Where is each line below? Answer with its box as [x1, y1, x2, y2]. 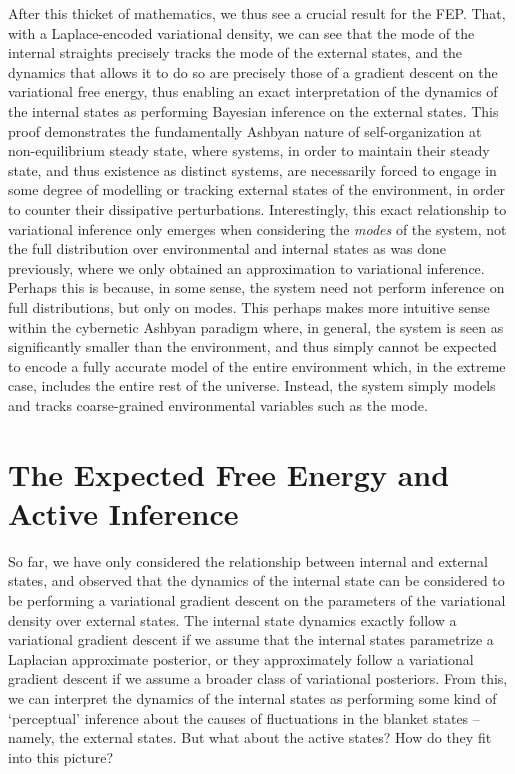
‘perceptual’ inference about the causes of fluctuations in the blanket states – [8, 707, 480, 728]
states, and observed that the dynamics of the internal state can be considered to [8, 570, 505, 591]
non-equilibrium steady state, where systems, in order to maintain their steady [8, 140, 490, 161]
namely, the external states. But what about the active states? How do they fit [8, 727, 492, 748]
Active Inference [8, 492, 239, 533]
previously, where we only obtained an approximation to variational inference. [8, 257, 485, 278]
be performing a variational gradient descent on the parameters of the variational [8, 589, 506, 610]
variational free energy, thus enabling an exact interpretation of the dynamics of [8, 81, 498, 102]
